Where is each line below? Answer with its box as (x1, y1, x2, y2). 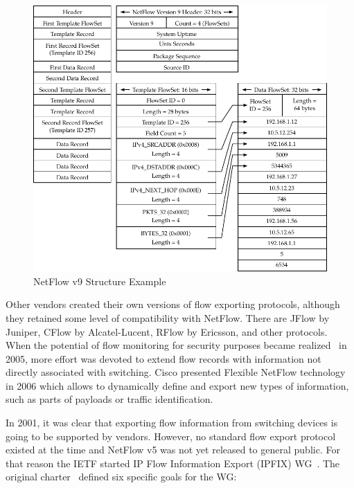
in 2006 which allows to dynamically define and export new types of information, (6, 378, 349, 392)
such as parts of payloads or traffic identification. (6, 392, 213, 406)
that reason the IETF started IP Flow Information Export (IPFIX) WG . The (6, 455, 340, 470)
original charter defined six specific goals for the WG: (6, 469, 237, 484)
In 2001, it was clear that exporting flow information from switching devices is (6, 415, 338, 430)
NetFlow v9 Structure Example (33, 273, 166, 288)
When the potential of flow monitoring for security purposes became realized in (6, 338, 347, 352)
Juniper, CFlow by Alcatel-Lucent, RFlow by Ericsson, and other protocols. (6, 324, 328, 338)
